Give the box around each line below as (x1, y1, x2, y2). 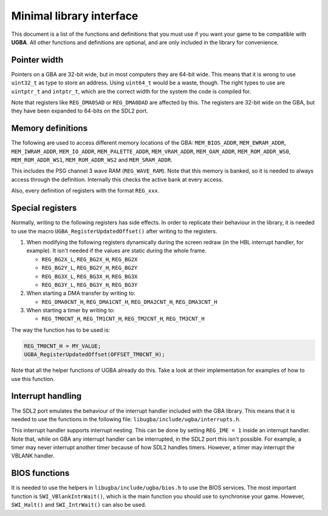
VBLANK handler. (11, 452, 55, 459)
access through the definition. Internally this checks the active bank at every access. (11, 176, 224, 183)
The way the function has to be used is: (11, 326, 111, 334)
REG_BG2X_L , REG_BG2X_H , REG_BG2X (41, 255, 138, 263)
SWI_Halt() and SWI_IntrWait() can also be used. (11, 501, 147, 509)
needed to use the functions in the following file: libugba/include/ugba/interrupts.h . (11, 415, 241, 422)
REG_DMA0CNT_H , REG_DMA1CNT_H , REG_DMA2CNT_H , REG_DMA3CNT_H (41, 298, 218, 305)
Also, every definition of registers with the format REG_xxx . (11, 187, 160, 194)
